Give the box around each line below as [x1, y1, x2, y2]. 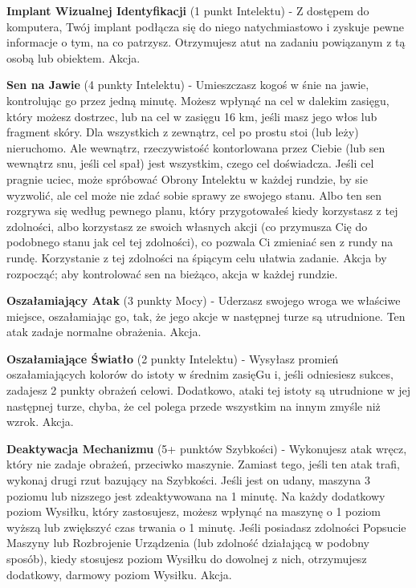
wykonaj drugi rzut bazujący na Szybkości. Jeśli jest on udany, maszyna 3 [6, 472, 370, 489]
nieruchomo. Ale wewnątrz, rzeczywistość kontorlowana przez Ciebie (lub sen [6, 139, 385, 156]
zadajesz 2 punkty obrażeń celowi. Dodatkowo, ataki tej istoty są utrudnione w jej [6, 382, 410, 399]
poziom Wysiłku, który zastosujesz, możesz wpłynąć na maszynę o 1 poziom [6, 503, 381, 520]
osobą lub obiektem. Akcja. [6, 49, 141, 66]
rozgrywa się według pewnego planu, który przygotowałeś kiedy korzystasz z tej [6, 202, 398, 219]
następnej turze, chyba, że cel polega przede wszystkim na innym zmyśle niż [6, 397, 381, 414]
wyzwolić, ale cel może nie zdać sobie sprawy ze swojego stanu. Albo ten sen [6, 186, 381, 203]
